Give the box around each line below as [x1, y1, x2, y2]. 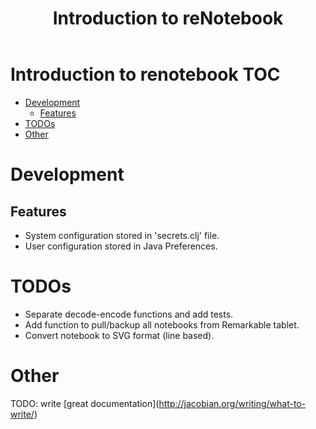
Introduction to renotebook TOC [10, 63, 281, 86]
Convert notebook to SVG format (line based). [24, 329, 215, 341]
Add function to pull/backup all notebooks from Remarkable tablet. [24, 318, 300, 331]
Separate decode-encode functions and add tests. [24, 308, 234, 320]
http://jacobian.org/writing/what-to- [158, 397, 307, 409]
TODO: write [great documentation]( [10, 397, 160, 409]
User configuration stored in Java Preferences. [24, 240, 218, 252]
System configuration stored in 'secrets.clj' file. [24, 229, 220, 241]
